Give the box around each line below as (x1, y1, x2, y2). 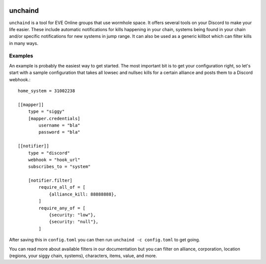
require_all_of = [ (38, 185, 86, 190)
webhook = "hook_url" (28, 157, 81, 163)
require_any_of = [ (38, 205, 86, 211)
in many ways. (9, 40, 39, 46)
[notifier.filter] (28, 178, 73, 183)
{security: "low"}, (49, 212, 96, 218)
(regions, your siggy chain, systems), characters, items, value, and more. (9, 253, 157, 259)
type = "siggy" (28, 109, 65, 114)
